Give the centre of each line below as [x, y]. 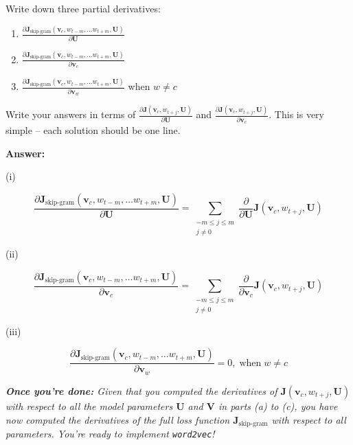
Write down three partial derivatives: [83, 8]
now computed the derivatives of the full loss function [118, 419]
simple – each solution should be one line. [93, 130]
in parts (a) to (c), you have [278, 406]
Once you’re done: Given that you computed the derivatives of [141, 390]
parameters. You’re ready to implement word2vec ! [110, 433]
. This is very [296, 114]
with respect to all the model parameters [89, 406]
